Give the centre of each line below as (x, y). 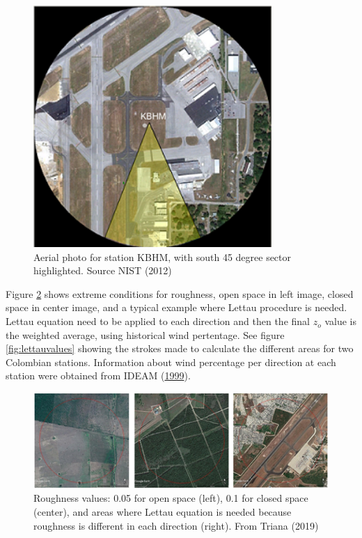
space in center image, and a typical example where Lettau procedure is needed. (176, 307)
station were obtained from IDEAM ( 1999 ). (98, 375)
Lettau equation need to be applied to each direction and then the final (158, 321)
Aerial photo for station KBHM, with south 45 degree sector (163, 256)
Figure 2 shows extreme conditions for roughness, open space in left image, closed (180, 293)
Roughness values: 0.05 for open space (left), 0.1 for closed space (171, 498)
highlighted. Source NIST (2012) (103, 270)
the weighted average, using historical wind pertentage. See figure (145, 334)
